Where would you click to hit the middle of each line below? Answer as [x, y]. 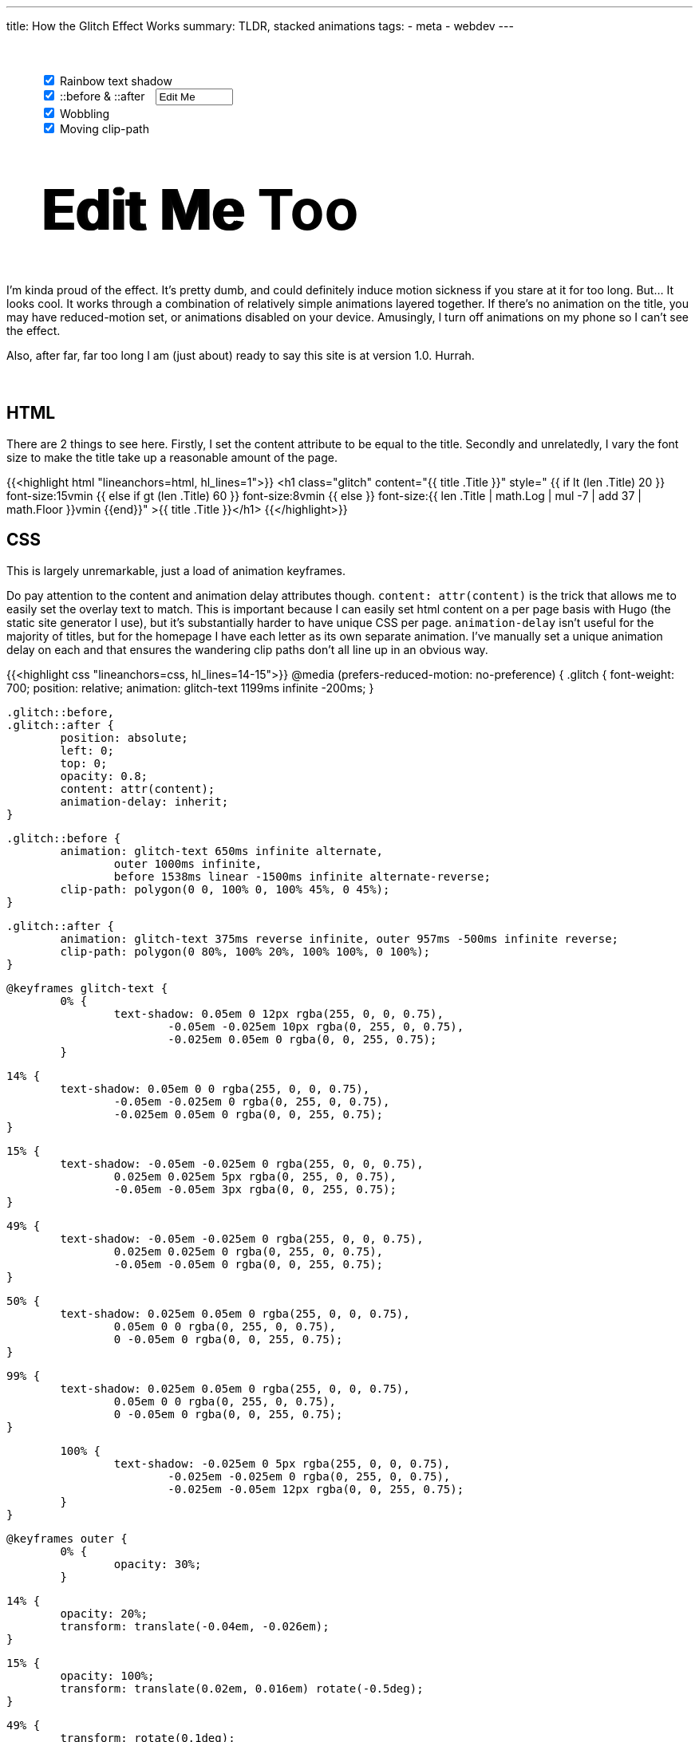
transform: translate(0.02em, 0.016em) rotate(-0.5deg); [242, 1688]
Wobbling [85, 114]
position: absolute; [124, 737]
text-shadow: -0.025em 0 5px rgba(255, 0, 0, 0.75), [282, 1463]
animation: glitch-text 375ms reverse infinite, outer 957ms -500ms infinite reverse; [340, 938]
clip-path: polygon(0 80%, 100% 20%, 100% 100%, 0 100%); [245, 951]
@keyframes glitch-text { [87, 988]
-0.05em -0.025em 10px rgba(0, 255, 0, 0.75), [316, 1026]
